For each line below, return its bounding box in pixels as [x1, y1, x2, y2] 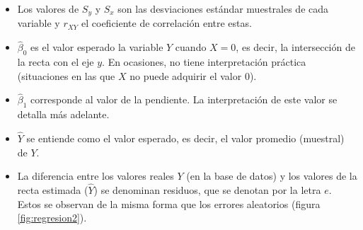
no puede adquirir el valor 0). [129, 68, 257, 83]
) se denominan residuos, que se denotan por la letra [93, 183, 321, 197]
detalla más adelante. [17, 107, 110, 122]
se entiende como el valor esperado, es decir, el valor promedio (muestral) [26, 131, 345, 146]
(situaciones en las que [17, 68, 115, 83]
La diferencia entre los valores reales [17, 168, 174, 183]
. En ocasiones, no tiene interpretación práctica [102, 54, 306, 69]
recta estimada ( [17, 183, 88, 197]
